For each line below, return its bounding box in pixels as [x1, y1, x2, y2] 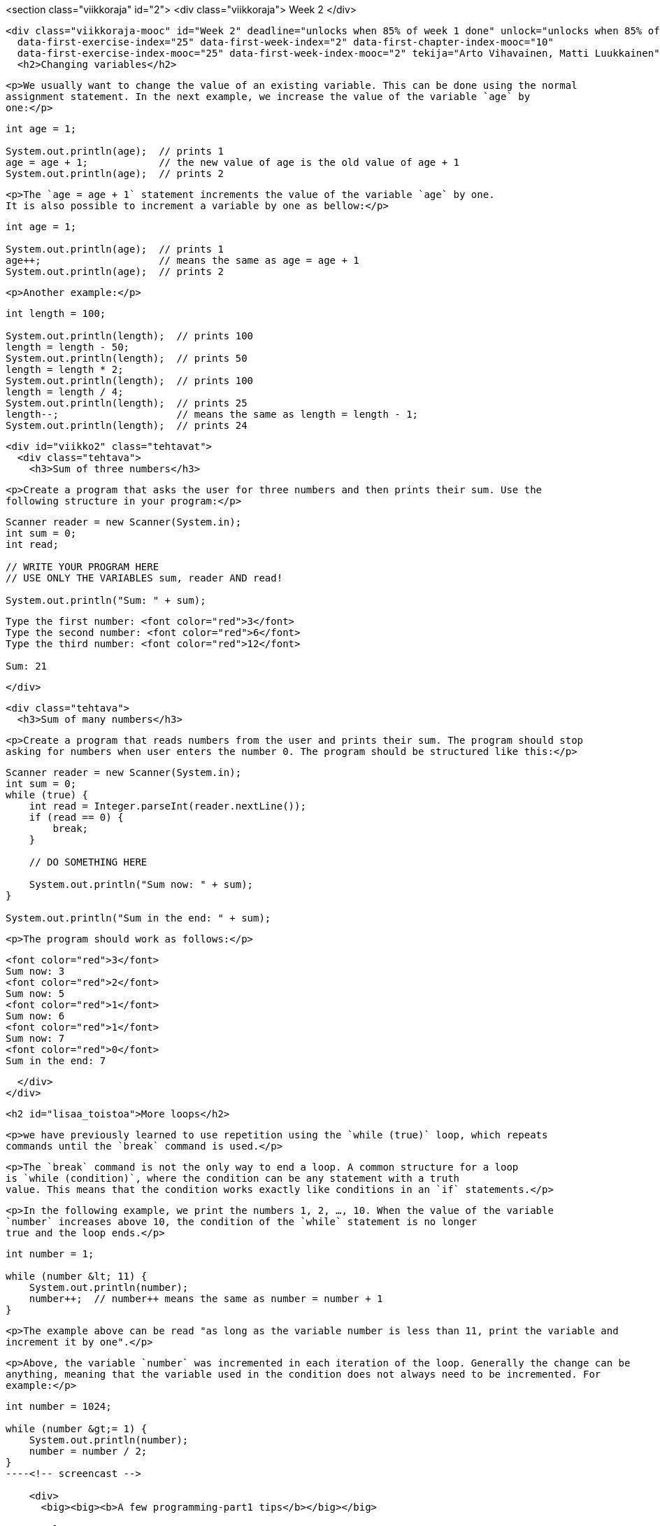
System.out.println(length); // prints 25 [6, 397, 247, 409]
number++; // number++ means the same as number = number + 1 [29, 1293, 383, 1304]
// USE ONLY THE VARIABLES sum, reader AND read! [6, 572, 283, 584]
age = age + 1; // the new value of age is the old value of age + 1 [6, 157, 460, 168]
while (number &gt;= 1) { [6, 1423, 148, 1434]
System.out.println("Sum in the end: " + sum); [6, 912, 271, 924]
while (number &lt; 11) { [6, 1271, 148, 1282]
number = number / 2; [29, 1446, 148, 1457]
